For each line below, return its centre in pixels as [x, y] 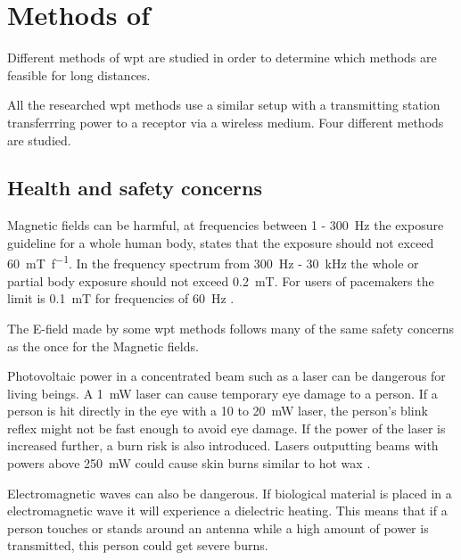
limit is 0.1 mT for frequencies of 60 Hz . [121, 298]
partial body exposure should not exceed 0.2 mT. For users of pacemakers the [221, 280]
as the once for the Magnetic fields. [103, 346]
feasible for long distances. [79, 74]
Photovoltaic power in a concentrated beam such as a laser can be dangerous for [226, 376]
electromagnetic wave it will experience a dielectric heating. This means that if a [227, 511]
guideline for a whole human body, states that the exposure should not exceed [221, 242]
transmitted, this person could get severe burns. [138, 545]
